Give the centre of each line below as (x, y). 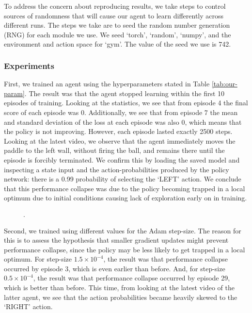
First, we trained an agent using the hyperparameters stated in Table (107, 84)
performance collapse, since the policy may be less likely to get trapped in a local (125, 249)
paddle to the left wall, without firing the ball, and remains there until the (114, 150)
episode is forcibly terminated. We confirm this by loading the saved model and (122, 159)
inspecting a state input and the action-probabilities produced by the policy (117, 169)
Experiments (29, 65)
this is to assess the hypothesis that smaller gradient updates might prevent (116, 240)
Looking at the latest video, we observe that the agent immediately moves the (120, 140)
